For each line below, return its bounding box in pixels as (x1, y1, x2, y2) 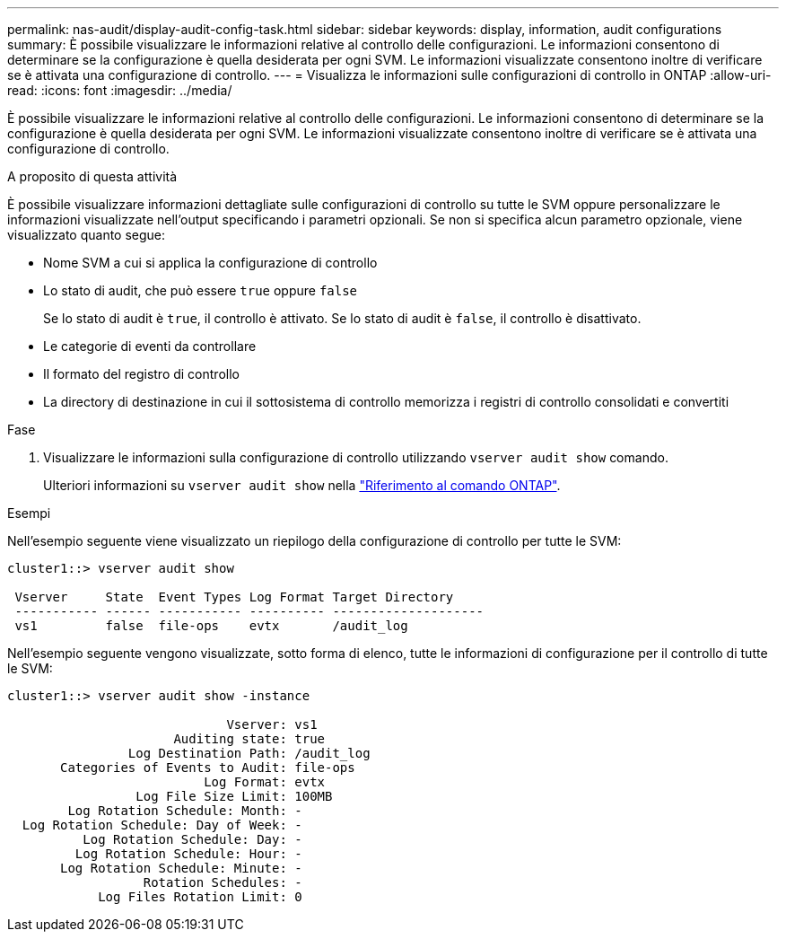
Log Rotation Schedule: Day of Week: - (22, 818, 302, 832)
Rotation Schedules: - (143, 875, 302, 890)
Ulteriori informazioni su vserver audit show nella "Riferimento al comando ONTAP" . (43, 478, 561, 493)
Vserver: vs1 (226, 717, 318, 732)
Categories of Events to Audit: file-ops (60, 760, 355, 775)
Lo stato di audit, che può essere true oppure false (43, 283, 358, 298)
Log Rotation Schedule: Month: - (67, 803, 302, 818)
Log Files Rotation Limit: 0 (98, 890, 302, 904)
